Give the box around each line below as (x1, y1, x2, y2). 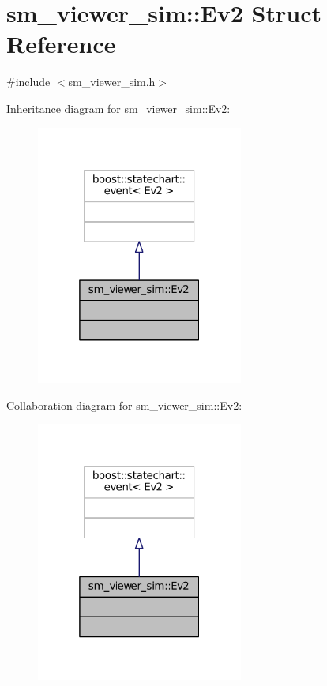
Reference (6, 28, 116, 60)
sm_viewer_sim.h (68, 73, 156, 90)
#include (6, 73, 51, 90)
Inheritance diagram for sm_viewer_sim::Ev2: (6, 99, 231, 116)
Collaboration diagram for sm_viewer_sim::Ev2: (6, 396, 242, 413)
